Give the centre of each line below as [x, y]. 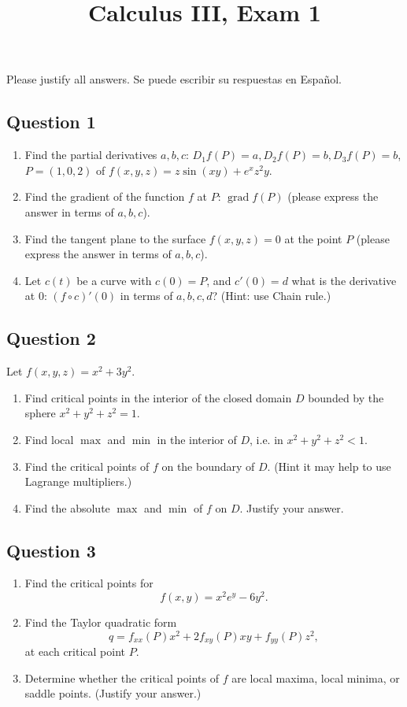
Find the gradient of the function [105, 196]
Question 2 [51, 338]
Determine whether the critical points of [122, 677]
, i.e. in [266, 439]
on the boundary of [208, 466]
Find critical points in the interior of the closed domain [158, 397]
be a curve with [114, 280]
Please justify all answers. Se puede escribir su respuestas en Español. [174, 79]
